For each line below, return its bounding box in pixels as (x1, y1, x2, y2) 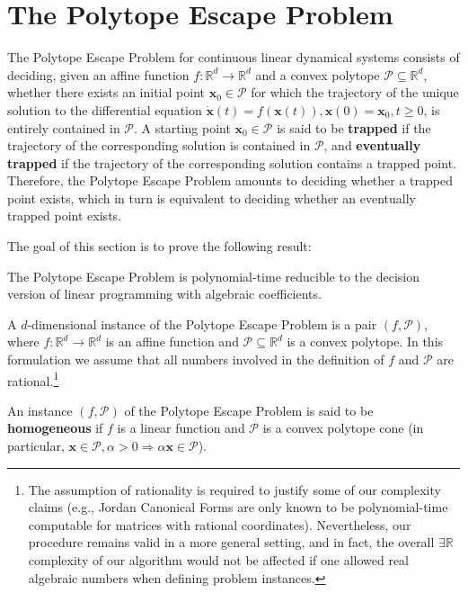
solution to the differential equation (7, 100, 202, 119)
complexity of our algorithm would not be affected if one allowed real (28, 551, 410, 570)
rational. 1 (7, 368, 59, 390)
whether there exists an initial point (7, 83, 205, 102)
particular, (7, 436, 65, 455)
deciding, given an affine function (7, 65, 190, 84)
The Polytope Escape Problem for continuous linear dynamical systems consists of (7, 48, 460, 67)
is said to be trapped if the (277, 118, 431, 137)
